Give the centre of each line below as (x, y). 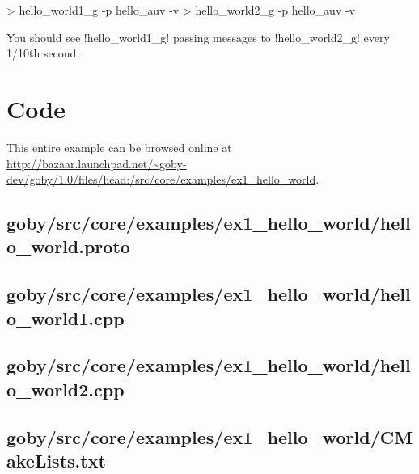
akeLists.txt (56, 460)
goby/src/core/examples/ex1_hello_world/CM (210, 436)
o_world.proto (68, 246)
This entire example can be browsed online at (119, 147)
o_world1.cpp (66, 317)
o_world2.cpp (66, 389)
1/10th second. (43, 53)
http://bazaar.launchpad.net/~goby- (97, 163)
